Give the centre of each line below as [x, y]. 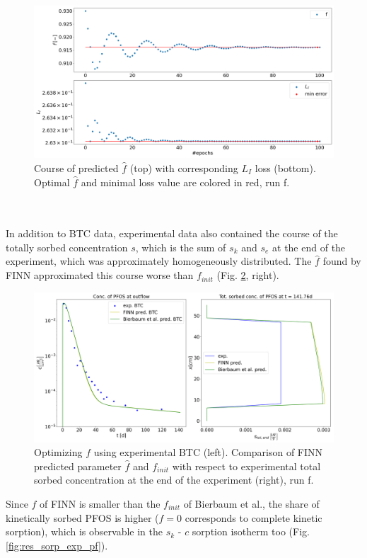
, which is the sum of [181, 247]
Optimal [52, 182]
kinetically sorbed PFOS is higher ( [82, 517]
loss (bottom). [285, 167]
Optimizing [58, 452]
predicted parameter [78, 466]
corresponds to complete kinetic [254, 517]
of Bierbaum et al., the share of [251, 504]
